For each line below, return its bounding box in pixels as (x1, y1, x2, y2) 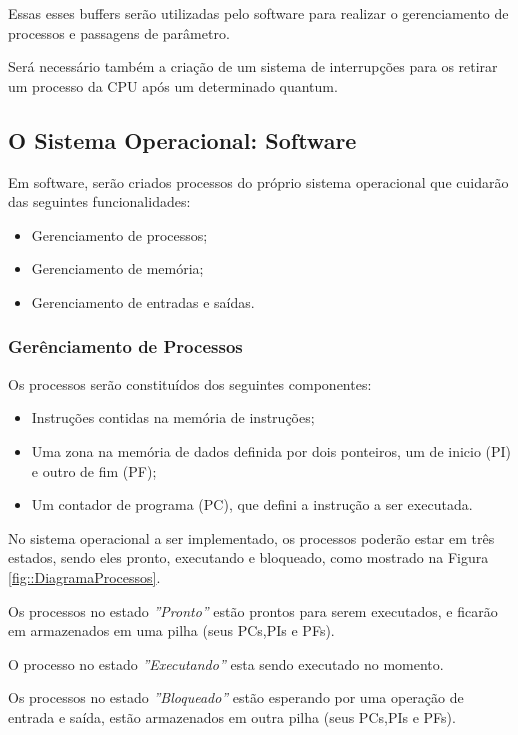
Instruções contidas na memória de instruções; (31, 407, 315, 428)
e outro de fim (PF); (31, 460, 157, 481)
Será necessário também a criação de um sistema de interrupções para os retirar (8, 56, 498, 77)
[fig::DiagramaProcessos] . (8, 566, 161, 587)
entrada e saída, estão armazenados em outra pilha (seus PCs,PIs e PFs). (8, 706, 456, 727)
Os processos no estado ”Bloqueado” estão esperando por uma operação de (8, 687, 464, 708)
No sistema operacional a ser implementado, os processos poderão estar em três (8, 527, 495, 548)
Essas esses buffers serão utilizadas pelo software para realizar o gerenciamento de (8, 3, 509, 23)
